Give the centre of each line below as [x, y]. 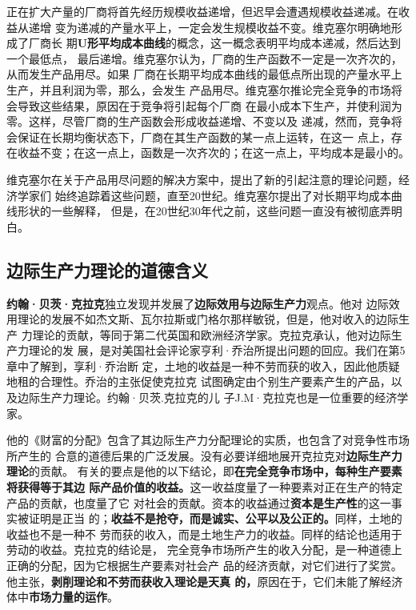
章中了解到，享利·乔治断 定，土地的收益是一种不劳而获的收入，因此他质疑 [203, 365]
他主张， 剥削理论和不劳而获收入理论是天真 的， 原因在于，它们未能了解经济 [205, 581]
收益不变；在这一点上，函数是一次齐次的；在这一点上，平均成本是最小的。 [213, 152]
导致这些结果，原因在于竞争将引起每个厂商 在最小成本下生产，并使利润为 [210, 105]
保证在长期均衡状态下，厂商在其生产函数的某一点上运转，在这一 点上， [204, 136]
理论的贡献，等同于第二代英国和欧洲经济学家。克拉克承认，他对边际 [212, 334]
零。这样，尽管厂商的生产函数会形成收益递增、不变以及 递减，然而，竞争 [199, 121]
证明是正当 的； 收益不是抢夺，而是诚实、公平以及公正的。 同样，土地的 [215, 518]
